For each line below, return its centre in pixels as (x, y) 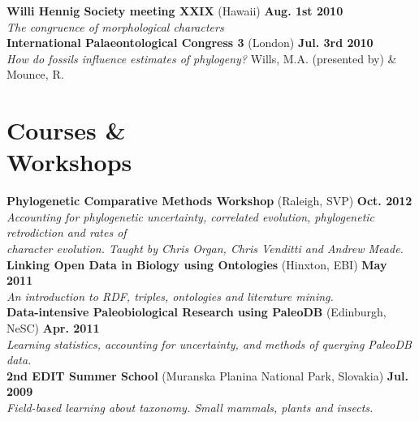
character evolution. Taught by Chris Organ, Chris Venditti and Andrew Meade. (205, 249)
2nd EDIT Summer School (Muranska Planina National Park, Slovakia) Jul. (207, 375)
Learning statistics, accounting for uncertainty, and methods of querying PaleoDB (209, 344)
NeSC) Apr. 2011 (53, 328)
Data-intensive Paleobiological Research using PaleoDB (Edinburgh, (197, 312)
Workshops (69, 162)
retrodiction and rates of (67, 232)
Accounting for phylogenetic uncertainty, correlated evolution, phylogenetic (191, 216)
